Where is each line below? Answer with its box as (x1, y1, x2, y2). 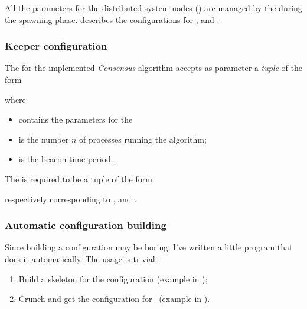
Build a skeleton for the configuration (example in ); (18, 272, 208, 285)
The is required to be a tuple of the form (5, 172, 152, 185)
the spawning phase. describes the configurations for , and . (5, 13, 220, 25)
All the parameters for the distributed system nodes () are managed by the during (5, 2, 302, 14)
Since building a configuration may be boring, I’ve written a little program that (5, 241, 293, 253)
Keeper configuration (5, 38, 107, 53)
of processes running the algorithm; (79, 133, 207, 145)
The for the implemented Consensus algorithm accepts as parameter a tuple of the (5, 62, 302, 74)
